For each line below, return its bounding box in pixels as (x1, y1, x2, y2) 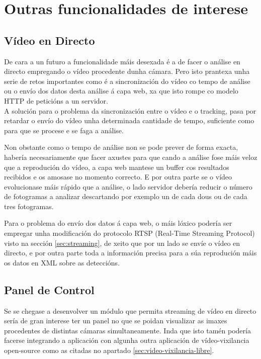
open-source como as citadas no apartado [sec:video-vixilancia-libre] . (4, 345, 214, 355)
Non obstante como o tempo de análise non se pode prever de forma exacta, (4, 142, 238, 152)
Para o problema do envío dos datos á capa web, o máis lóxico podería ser (4, 218, 232, 228)
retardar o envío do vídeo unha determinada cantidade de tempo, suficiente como (4, 115, 254, 126)
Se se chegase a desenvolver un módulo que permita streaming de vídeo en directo (4, 305, 256, 316)
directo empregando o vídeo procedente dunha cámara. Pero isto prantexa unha (4, 66, 250, 76)
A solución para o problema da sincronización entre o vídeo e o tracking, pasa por (4, 105, 256, 116)
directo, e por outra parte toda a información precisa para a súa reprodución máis (4, 247, 257, 258)
